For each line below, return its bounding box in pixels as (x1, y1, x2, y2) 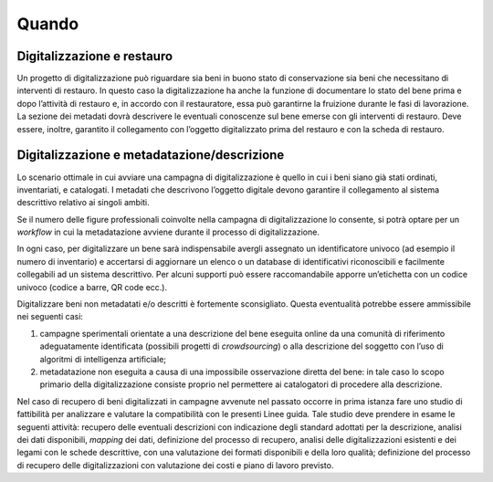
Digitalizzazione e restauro (16, 48, 173, 64)
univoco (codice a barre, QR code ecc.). (16, 281, 168, 292)
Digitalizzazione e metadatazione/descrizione (16, 147, 285, 163)
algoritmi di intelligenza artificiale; (39, 353, 167, 364)
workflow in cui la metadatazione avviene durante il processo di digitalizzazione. (16, 226, 320, 237)
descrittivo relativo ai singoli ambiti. (16, 197, 150, 208)
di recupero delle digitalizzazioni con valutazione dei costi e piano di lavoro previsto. (16, 459, 334, 470)
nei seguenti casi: (16, 311, 84, 322)
